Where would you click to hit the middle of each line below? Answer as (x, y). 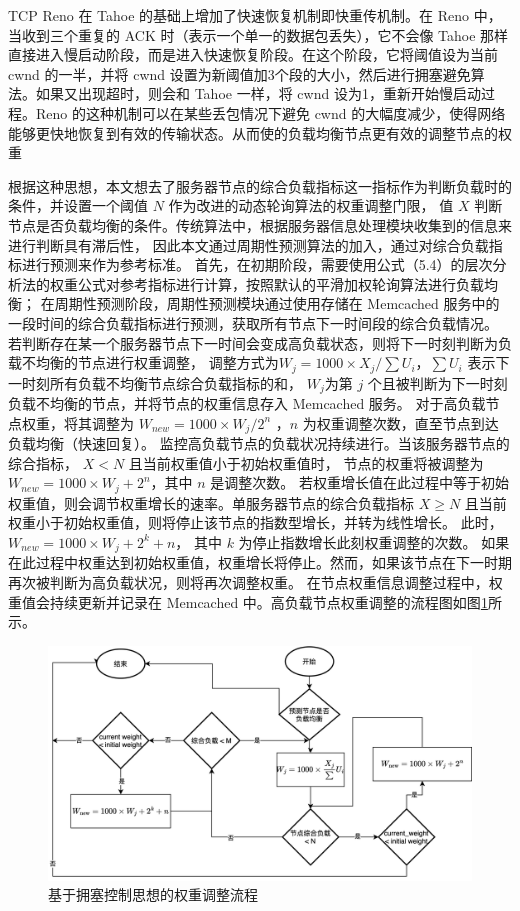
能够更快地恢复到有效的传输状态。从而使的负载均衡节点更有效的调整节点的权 (260, 132)
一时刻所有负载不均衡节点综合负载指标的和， (155, 382)
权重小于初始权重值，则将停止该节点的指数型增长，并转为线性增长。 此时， (255, 522)
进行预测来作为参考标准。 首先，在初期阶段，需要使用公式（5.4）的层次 (257, 264)
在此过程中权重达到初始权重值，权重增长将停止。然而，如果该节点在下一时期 (260, 562)
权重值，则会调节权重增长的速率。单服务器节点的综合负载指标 (211, 502)
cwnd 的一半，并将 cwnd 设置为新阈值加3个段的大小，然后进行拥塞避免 (239, 73)
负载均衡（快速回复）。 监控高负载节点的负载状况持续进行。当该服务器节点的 (259, 443)
